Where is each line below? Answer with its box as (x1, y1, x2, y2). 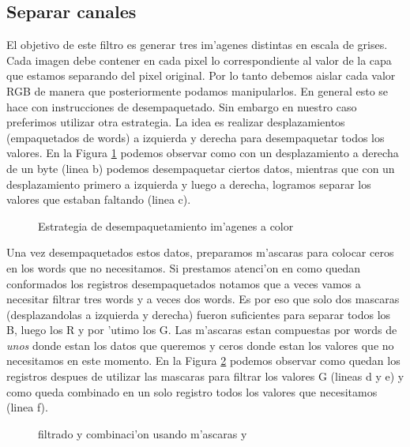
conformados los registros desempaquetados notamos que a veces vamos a (6, 275, 361, 291)
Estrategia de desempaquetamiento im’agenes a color (38, 217, 294, 234)
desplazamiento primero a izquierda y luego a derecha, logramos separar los (6, 175, 371, 192)
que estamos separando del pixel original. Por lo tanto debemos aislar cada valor (6, 67, 396, 84)
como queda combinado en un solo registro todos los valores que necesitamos (6, 383, 378, 400)
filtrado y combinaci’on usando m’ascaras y (38, 425, 247, 441)
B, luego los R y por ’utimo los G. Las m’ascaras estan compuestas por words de (6, 321, 397, 338)
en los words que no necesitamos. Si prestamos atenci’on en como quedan (6, 259, 361, 276)
